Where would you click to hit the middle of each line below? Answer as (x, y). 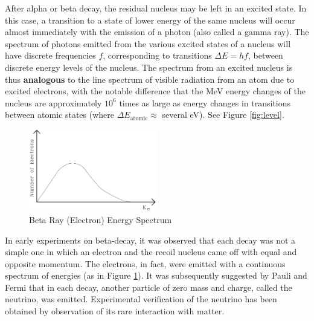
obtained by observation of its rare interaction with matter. (115, 311)
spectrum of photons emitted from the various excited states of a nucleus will (148, 43)
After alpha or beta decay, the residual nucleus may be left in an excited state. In (156, 8)
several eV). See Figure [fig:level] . (223, 115)
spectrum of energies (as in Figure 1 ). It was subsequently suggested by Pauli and (156, 275)
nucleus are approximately (53, 102)
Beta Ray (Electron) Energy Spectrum (101, 219)
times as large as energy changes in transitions (205, 102)
